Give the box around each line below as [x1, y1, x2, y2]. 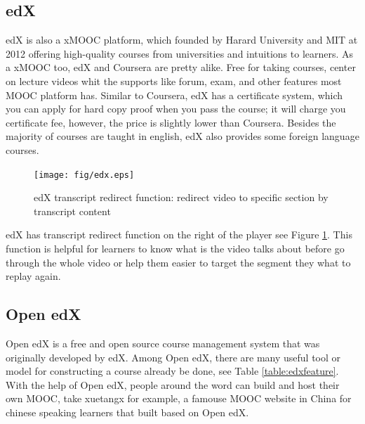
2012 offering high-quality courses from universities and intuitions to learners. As [6, 46, 354, 60]
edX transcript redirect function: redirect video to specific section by [34, 190, 328, 205]
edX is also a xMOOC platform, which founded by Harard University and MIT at [6, 32, 358, 47]
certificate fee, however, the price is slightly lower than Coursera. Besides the [6, 115, 336, 129]
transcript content [34, 203, 111, 218]
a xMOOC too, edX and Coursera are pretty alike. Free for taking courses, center [6, 60, 356, 75]
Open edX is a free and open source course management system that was [6, 335, 320, 350]
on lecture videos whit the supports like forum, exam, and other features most [6, 73, 342, 88]
